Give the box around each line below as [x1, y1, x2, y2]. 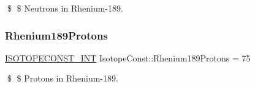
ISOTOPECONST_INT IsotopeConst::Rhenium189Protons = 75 [5, 51, 251, 64]
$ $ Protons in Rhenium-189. [7, 72, 118, 85]
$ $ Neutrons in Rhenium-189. [7, 2, 123, 14]
